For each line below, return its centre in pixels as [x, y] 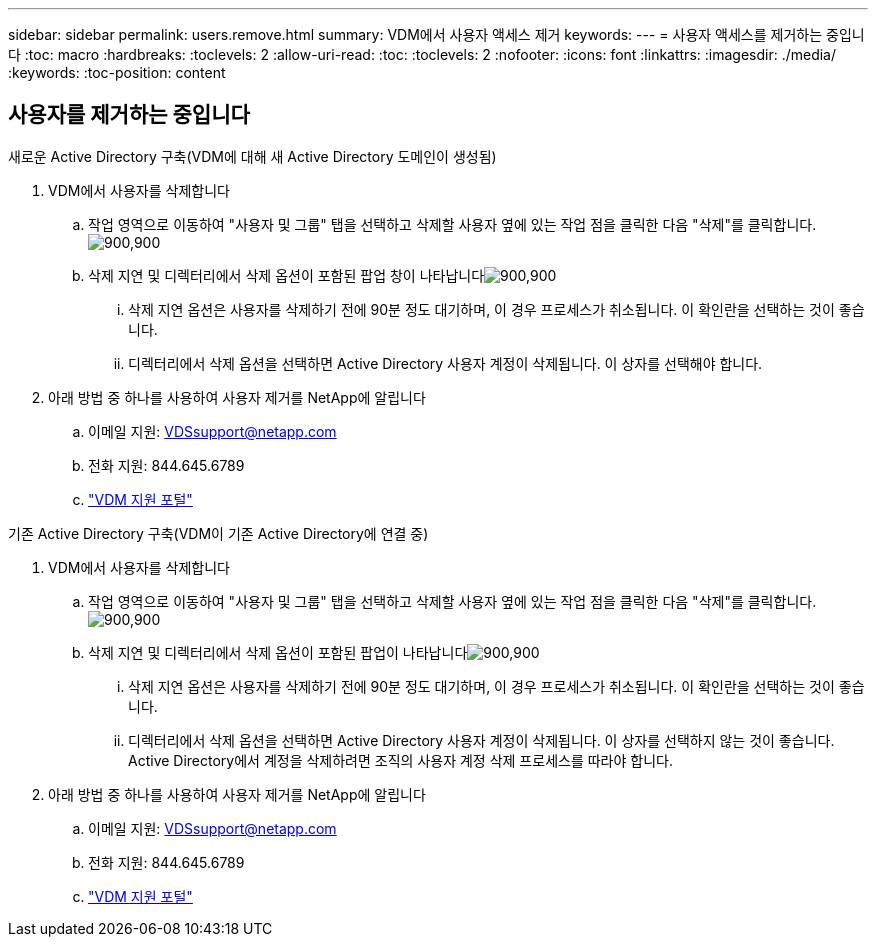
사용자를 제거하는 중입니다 [129, 115]
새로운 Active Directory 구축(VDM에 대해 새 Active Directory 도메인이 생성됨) [252, 156]
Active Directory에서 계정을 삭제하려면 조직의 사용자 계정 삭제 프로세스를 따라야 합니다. [400, 760]
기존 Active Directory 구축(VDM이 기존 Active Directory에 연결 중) [218, 533]
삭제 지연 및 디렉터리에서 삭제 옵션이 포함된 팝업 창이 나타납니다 [286, 275]
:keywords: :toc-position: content [117, 72]
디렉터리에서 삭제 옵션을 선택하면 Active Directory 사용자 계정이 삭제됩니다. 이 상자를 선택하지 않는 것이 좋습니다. [481, 740]
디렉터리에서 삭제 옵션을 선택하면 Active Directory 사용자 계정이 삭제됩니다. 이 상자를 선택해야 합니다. [445, 363]
